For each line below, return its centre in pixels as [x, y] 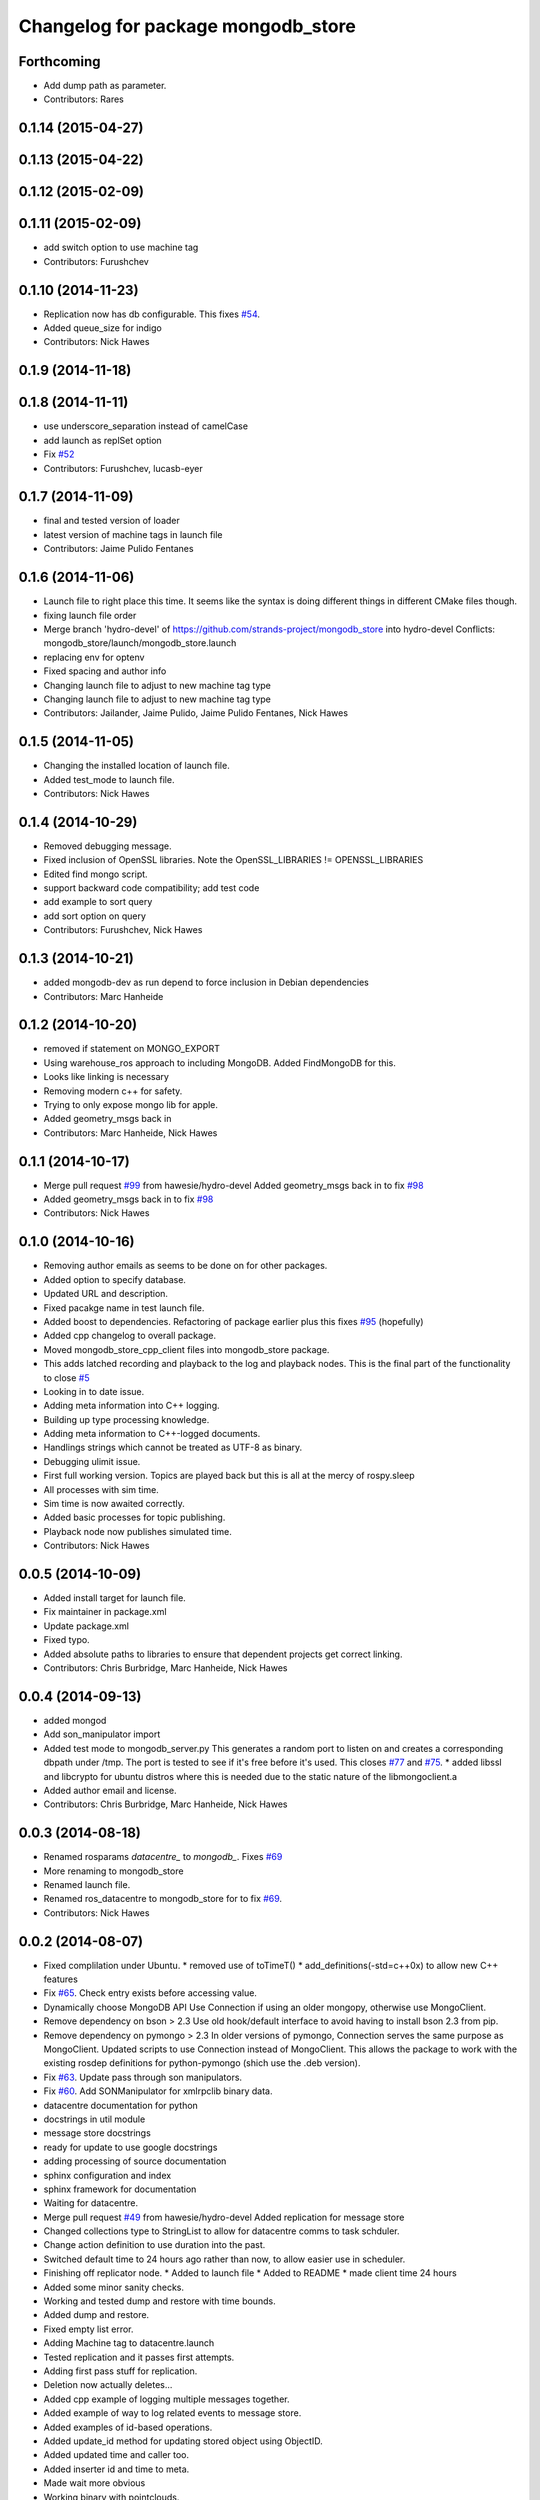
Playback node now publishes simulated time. [137, 1531]
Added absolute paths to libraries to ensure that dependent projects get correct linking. [223, 1654]
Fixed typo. [66, 1640]
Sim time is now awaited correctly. [114, 1504]
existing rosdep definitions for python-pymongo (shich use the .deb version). [202, 2063]
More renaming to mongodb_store [113, 1871]
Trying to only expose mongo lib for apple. [131, 1104]
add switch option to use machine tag [121, 247]
